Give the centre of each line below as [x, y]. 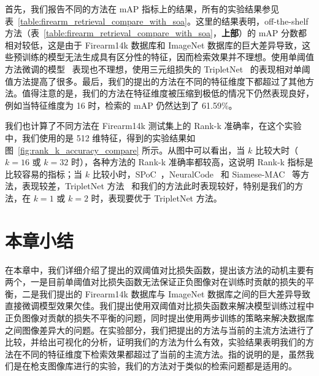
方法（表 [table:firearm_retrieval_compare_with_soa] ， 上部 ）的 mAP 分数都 [156, 33]
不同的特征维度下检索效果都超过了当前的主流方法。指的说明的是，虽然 [163, 354]
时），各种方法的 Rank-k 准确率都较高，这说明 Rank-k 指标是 [192, 162]
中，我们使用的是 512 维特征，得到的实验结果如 [100, 137]
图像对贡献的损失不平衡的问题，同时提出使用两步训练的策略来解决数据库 [168, 318]
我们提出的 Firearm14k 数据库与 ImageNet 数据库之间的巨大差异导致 [175, 293]
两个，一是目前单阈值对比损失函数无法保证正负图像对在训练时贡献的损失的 [155, 282]
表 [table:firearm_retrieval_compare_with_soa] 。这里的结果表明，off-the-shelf [157, 21]
